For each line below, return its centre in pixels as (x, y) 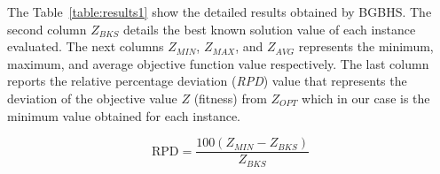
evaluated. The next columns (86, 46)
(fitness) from (230, 98)
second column (47, 29)
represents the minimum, (366, 46)
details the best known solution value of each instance (269, 29)
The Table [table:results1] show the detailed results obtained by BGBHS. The (220, 11)
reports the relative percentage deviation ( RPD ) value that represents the (207, 81)
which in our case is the (366, 98)
